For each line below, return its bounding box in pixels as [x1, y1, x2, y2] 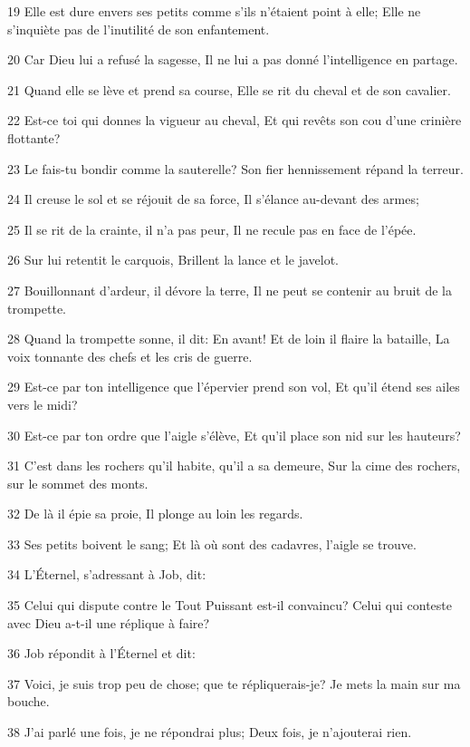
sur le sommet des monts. [7, 473, 149, 492]
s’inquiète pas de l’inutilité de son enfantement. [7, 19, 270, 38]
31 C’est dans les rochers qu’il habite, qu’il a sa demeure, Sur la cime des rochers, [7, 456, 461, 475]
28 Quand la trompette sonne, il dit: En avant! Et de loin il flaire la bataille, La [7, 329, 450, 348]
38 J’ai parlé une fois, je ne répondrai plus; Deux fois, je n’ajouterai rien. [7, 723, 412, 742]
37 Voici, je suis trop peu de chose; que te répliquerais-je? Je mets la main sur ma [7, 674, 461, 693]
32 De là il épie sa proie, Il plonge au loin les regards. [7, 504, 303, 523]
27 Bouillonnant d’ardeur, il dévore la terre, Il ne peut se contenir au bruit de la [7, 280, 452, 299]
